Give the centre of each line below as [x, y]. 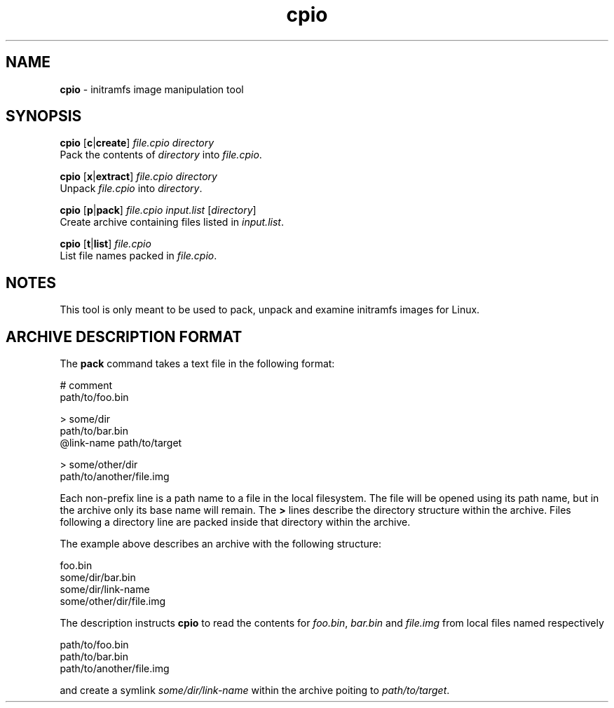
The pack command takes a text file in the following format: [197, 364]
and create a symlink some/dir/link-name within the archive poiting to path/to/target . [255, 690]
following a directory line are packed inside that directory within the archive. [235, 522]
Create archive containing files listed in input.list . [172, 222]
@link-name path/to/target [121, 443]
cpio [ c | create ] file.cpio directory [137, 143]
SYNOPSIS [44, 116]
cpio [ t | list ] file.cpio [105, 244]
